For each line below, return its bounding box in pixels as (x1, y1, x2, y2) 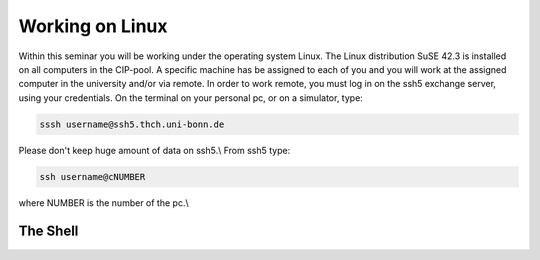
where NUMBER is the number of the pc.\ (18, 196, 189, 209)
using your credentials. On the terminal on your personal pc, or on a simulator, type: (18, 91, 364, 104)
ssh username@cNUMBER (39, 171, 146, 182)
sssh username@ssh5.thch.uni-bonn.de (39, 118, 225, 130)
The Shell (18, 223, 79, 240)
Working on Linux (18, 15, 169, 37)
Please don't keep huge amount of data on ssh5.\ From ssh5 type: (18, 144, 291, 156)
